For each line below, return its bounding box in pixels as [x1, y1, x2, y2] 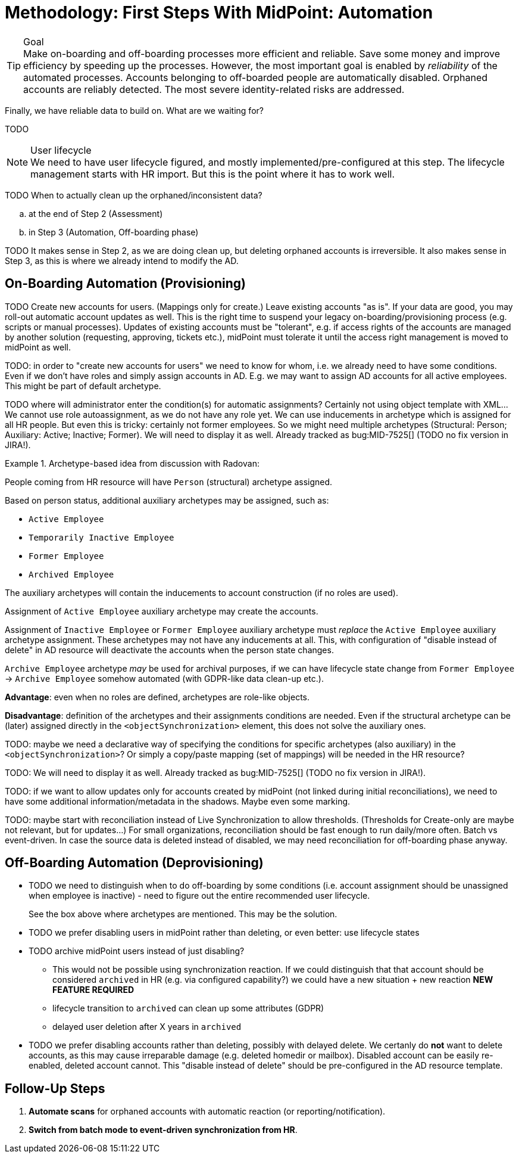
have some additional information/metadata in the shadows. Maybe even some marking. [5, 796, 351, 806]
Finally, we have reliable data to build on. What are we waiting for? [5, 105, 264, 116]
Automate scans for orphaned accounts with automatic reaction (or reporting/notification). [29, 1106, 386, 1117]
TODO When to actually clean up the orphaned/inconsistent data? [5, 190, 262, 200]
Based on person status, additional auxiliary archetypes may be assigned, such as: [5, 495, 329, 505]
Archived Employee [29, 569, 114, 579]
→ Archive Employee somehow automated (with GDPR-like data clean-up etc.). [5, 673, 324, 684]
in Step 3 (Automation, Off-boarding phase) [29, 226, 199, 237]
